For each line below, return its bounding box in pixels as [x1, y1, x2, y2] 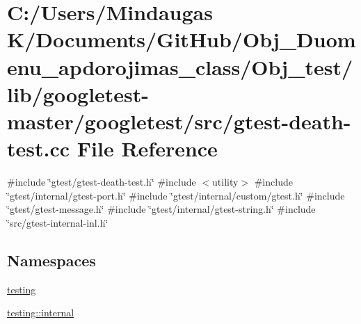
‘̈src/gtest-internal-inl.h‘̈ [7, 215, 109, 229]
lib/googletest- [7, 79, 150, 108]
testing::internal [7, 305, 74, 320]
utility [212, 175, 239, 189]
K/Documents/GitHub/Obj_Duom [7, 25, 356, 54]
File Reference [77, 134, 218, 163]
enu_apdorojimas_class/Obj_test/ [7, 52, 353, 81]
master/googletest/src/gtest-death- [7, 106, 351, 135]
